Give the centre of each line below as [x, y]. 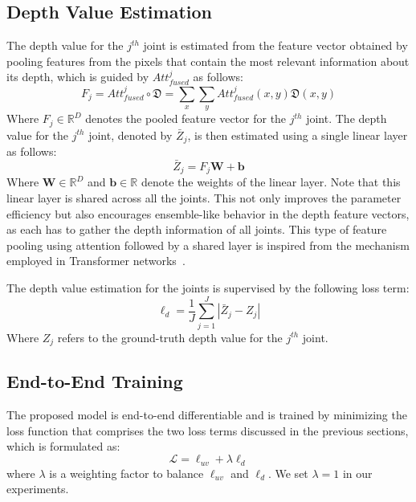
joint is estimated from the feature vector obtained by [275, 45]
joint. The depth [347, 118]
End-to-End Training [95, 381]
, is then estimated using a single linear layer [298, 135]
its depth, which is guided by [78, 77]
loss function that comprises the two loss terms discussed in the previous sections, [208, 430]
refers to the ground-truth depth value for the [170, 337]
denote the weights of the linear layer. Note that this [271, 182]
